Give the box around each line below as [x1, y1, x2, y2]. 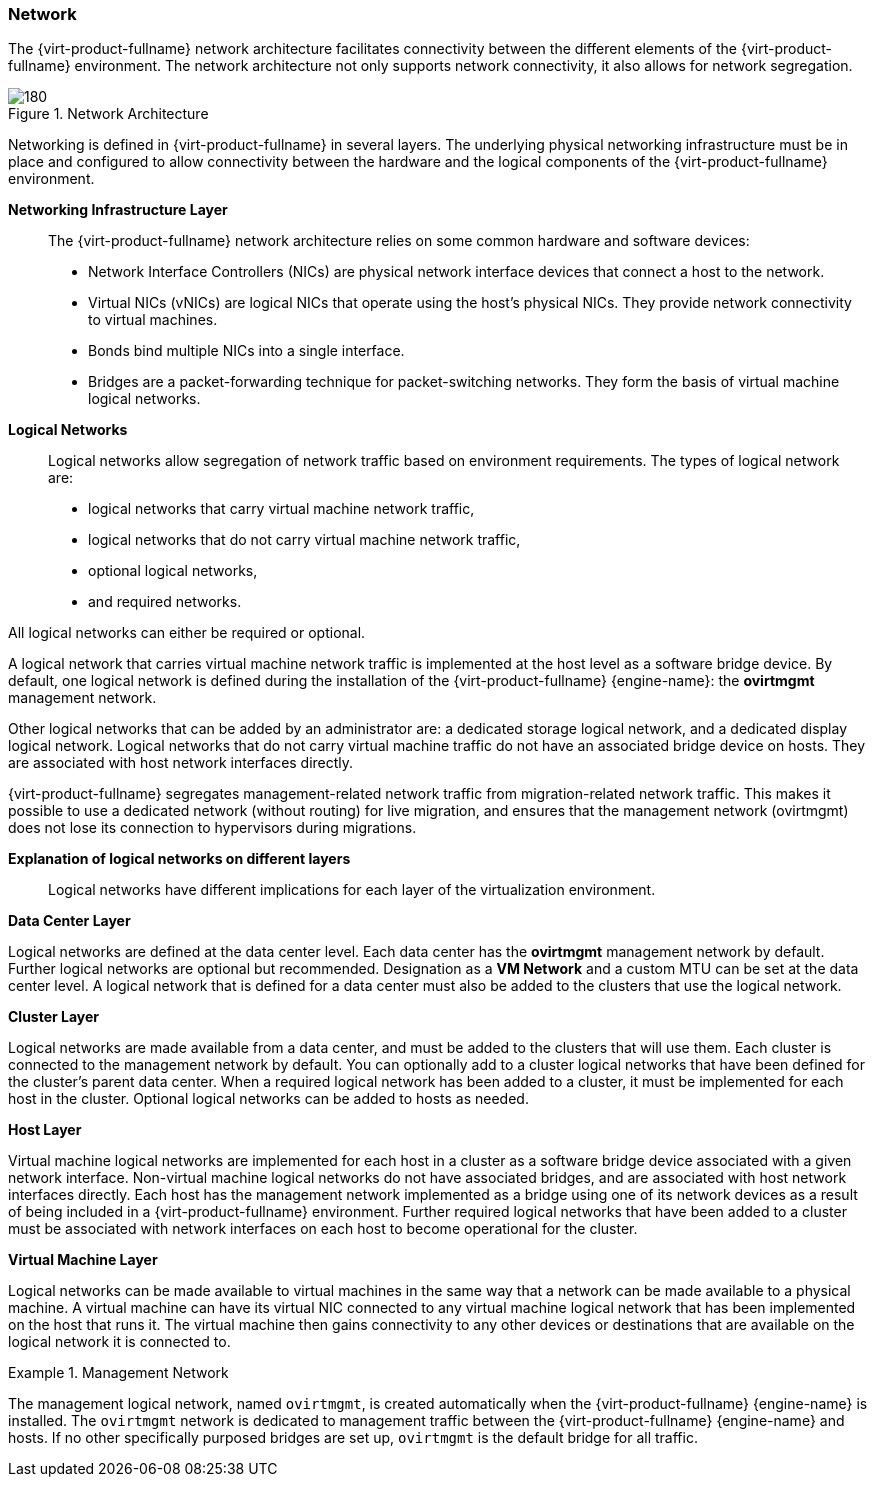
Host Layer [8, 1121, 82, 1139]
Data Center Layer [8, 912, 131, 930]
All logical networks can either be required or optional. [8, 624, 366, 642]
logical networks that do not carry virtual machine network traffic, [88, 531, 521, 549]
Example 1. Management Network [8, 1364, 229, 1382]
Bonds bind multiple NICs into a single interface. [88, 342, 405, 360]
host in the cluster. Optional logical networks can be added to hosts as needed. [8, 1090, 529, 1108]
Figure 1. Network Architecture [8, 105, 209, 123]
